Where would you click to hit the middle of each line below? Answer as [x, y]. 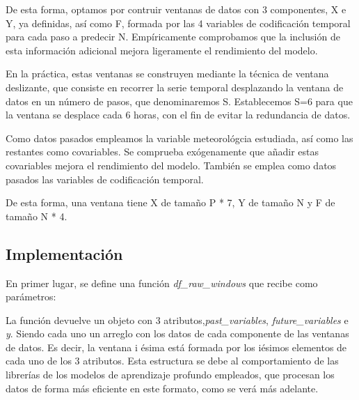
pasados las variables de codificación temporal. [105, 179]
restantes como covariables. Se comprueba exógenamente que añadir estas [162, 152]
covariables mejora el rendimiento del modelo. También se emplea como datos [171, 165]
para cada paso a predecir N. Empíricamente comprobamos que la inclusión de [173, 37]
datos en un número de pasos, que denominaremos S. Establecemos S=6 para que [179, 101]
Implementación [64, 253]
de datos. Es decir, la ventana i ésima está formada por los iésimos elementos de [176, 347]
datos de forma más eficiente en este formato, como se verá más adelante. [162, 388]
